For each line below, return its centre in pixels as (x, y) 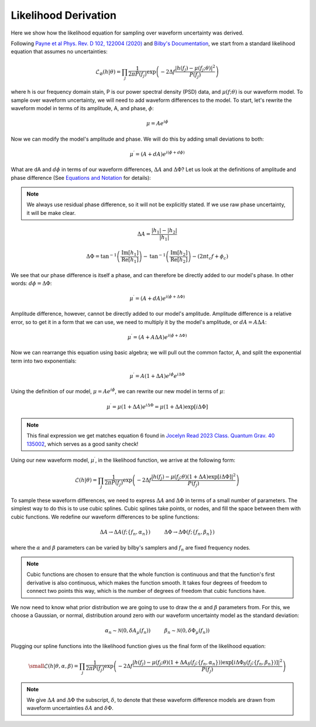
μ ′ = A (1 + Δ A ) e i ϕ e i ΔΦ (157, 376)
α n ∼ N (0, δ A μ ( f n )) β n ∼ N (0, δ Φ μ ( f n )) (157, 631)
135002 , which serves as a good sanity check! (83, 444)
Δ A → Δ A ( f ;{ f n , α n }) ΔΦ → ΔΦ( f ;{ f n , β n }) (157, 533)
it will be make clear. (51, 213)
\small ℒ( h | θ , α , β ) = (54, 666)
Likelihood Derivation (64, 15)
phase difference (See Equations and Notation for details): (81, 178)
